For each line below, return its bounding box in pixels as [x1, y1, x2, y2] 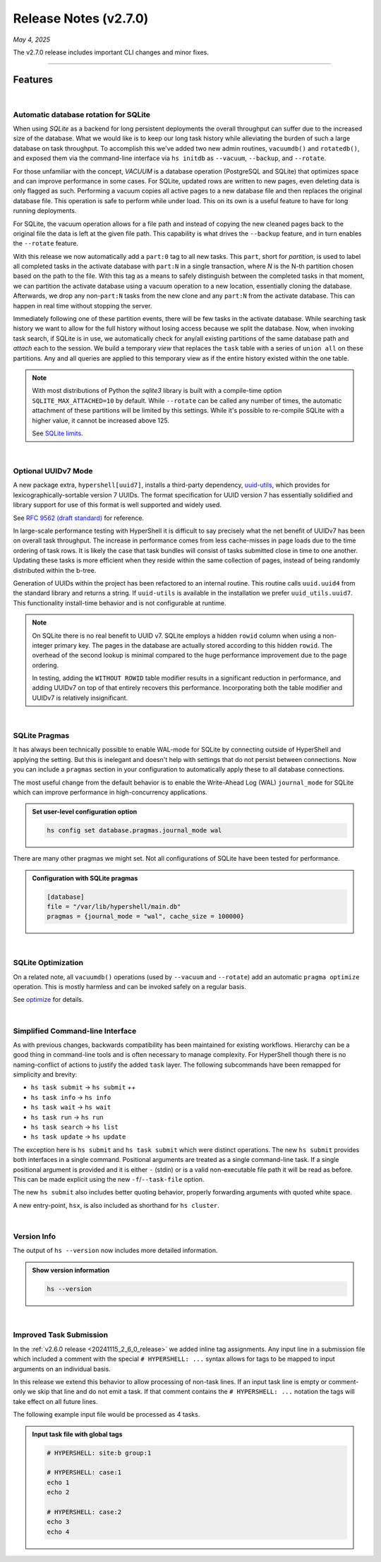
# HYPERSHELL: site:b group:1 [47, 1448, 152, 1457]
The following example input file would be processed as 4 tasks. [13, 1410, 200, 1419]
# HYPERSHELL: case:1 [47, 1468, 122, 1477]
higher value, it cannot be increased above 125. [32, 416, 169, 425]
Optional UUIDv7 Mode [13, 466, 93, 476]
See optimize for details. [13, 995, 84, 1004]
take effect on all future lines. [13, 1397, 98, 1405]
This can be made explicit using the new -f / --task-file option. [13, 1175, 205, 1183]
